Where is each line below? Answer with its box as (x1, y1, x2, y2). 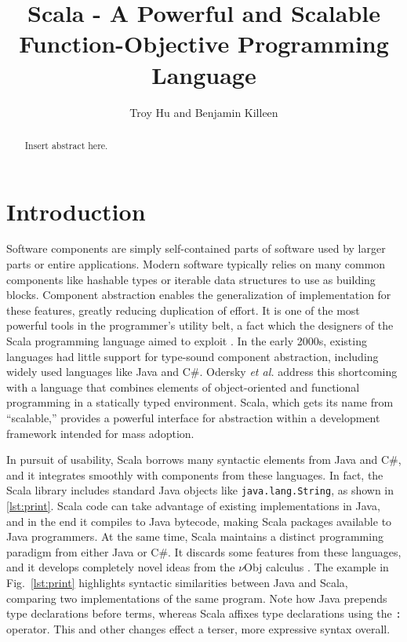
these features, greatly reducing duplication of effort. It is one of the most (6, 301, 360, 318)
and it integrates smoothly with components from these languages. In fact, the (6, 466, 383, 483)
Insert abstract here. (24, 138, 108, 151)
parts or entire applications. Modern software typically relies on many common (6, 256, 386, 272)
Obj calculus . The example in (244, 559, 389, 575)
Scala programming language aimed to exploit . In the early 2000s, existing (6, 333, 367, 349)
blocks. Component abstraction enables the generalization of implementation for (6, 286, 391, 303)
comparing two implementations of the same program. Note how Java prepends (6, 589, 387, 606)
